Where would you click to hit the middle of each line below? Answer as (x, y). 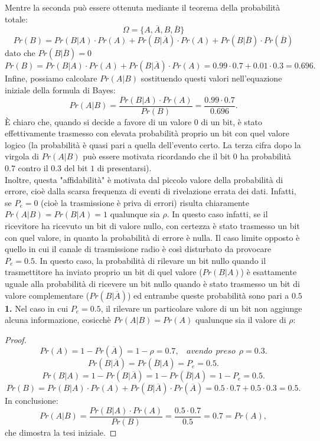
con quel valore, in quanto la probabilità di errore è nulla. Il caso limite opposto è (152, 237)
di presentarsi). (124, 168)
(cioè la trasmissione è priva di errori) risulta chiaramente (145, 202)
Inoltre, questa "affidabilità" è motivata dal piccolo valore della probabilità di (144, 179)
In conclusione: (32, 401)
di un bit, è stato (232, 121)
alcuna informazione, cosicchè (58, 320)
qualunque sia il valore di (241, 320)
